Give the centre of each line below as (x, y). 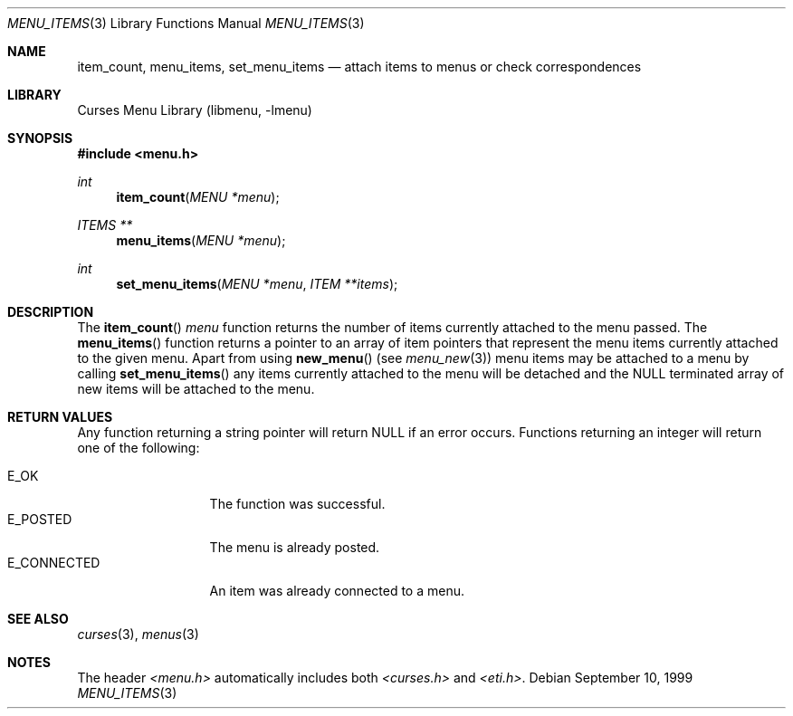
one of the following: (139, 448)
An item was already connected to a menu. (337, 591)
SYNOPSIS (40, 138)
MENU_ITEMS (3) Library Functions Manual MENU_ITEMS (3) (186, 23)
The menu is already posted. (295, 547)
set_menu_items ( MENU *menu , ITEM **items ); (257, 284)
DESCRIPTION (51, 312)
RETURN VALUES (60, 417)
